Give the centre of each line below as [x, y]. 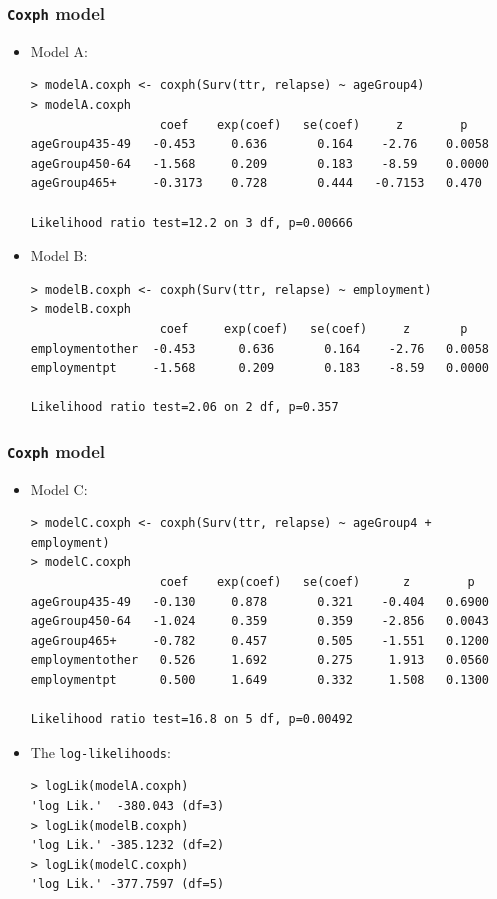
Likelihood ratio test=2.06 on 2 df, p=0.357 [184, 407]
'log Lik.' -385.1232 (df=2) [127, 845]
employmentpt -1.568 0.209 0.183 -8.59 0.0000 [259, 368]
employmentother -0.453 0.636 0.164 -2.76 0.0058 [259, 348]
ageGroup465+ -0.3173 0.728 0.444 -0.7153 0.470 [256, 183]
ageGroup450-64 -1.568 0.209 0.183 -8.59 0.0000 [259, 163]
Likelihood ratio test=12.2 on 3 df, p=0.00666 [191, 222]
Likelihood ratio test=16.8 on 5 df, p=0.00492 [191, 719]
